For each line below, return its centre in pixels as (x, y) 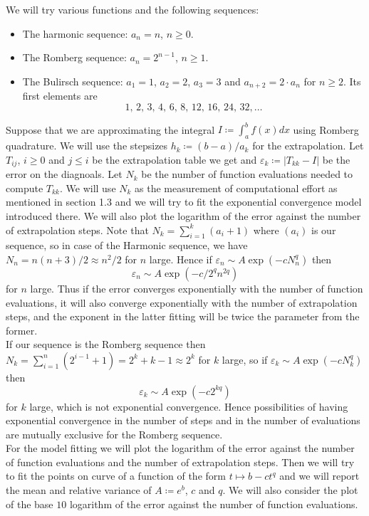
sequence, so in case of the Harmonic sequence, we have (127, 245)
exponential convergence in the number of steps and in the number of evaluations (183, 420)
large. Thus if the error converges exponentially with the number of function (197, 288)
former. (22, 330)
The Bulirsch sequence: (73, 81)
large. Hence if (181, 259)
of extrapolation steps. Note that (77, 230)
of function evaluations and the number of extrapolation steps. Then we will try (180, 462)
